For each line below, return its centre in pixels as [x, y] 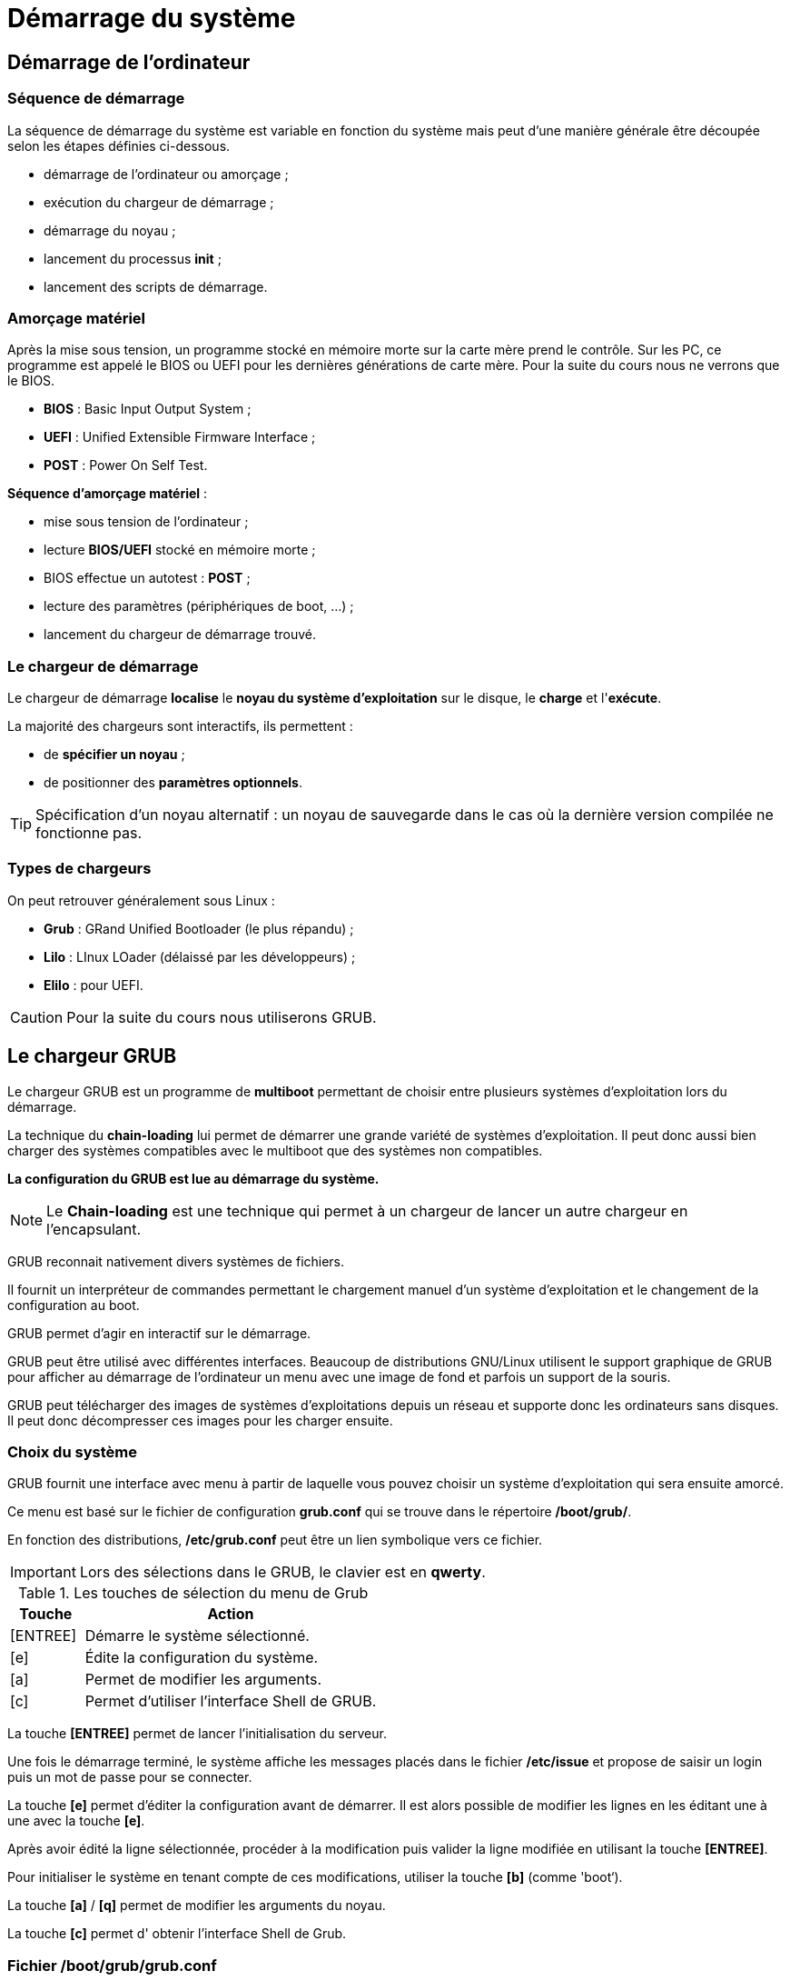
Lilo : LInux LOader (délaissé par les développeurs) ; [200, 956]
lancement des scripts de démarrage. [156, 286]
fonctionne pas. [89, 833]
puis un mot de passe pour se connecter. [130, 1777]
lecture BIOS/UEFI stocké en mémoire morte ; [180, 550]
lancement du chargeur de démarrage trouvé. [180, 635]
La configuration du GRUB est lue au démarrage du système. [193, 1178]
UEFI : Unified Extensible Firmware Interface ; [180, 437]
